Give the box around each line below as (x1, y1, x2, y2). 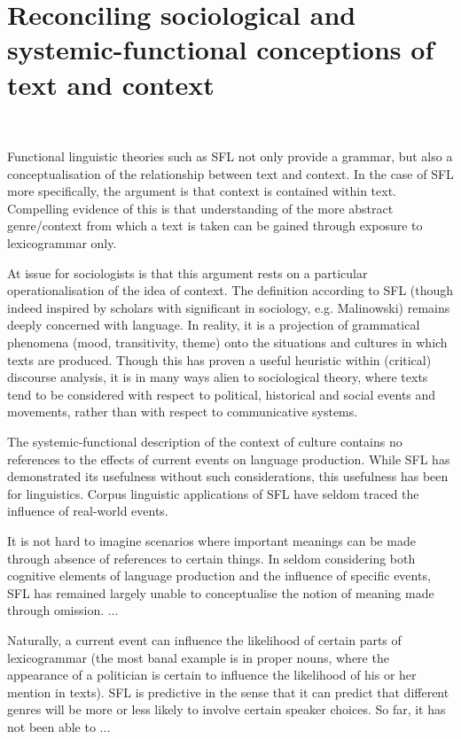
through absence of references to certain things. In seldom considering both (7, 548, 416, 567)
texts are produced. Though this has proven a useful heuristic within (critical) (7, 350, 432, 369)
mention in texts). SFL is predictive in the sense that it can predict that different (7, 682, 449, 701)
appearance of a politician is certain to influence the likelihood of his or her (7, 665, 417, 684)
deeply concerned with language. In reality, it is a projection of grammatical (7, 315, 420, 334)
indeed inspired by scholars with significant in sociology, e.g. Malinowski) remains (7, 298, 450, 316)
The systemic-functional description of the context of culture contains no (7, 432, 402, 450)
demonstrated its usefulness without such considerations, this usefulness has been (7, 467, 449, 486)
